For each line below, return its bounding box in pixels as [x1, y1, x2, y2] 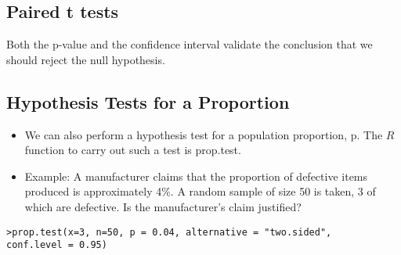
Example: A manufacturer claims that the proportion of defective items [24, 167, 368, 184]
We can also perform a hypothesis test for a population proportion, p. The [24, 126, 383, 142]
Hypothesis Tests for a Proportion [6, 89, 290, 113]
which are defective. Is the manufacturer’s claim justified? [24, 198, 302, 214]
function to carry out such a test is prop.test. [24, 142, 241, 158]
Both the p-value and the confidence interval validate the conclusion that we [6, 36, 373, 52]
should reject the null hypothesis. [6, 51, 165, 67]
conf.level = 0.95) [6, 239, 107, 251]
